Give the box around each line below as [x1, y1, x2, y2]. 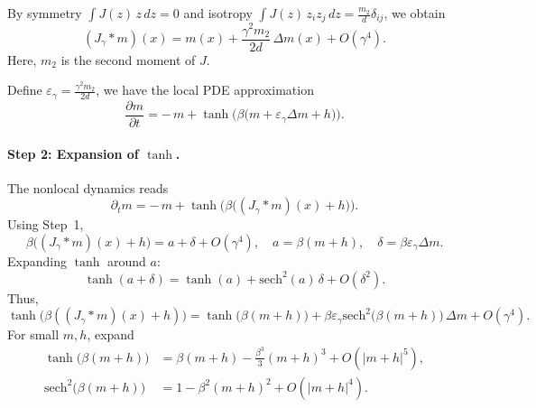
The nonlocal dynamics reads [7, 178, 169, 197]
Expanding [7, 251, 67, 270]
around [107, 251, 146, 270]
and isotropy [183, 4, 253, 22]
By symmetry [7, 4, 82, 22]
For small [7, 325, 60, 344]
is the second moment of [60, 50, 196, 69]
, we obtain [384, 4, 446, 22]
